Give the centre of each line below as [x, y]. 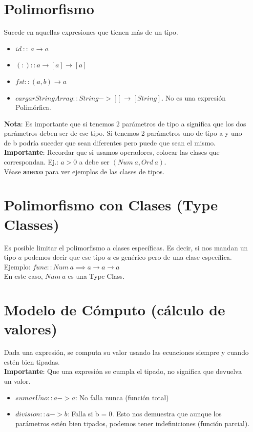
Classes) [32, 224]
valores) [31, 329]
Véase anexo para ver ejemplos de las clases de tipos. [84, 171]
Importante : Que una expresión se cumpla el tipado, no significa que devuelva [123, 371]
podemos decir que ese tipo [65, 257]
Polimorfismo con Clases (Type [111, 205]
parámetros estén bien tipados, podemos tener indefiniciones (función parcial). [132, 423]
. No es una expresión [193, 97]
